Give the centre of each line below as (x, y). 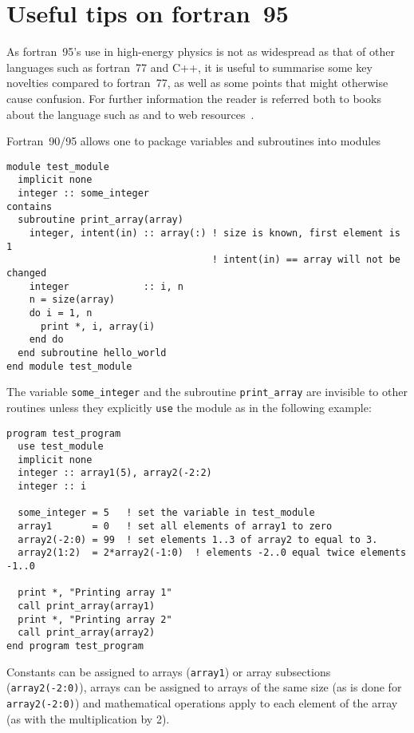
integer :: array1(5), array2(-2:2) (115, 473)
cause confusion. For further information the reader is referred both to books (194, 98)
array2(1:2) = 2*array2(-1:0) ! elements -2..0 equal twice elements (212, 553)
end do (46, 340)
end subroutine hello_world (92, 353)
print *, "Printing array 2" (95, 619)
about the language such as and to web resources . (130, 114)
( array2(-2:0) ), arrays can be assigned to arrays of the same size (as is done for (204, 687)
